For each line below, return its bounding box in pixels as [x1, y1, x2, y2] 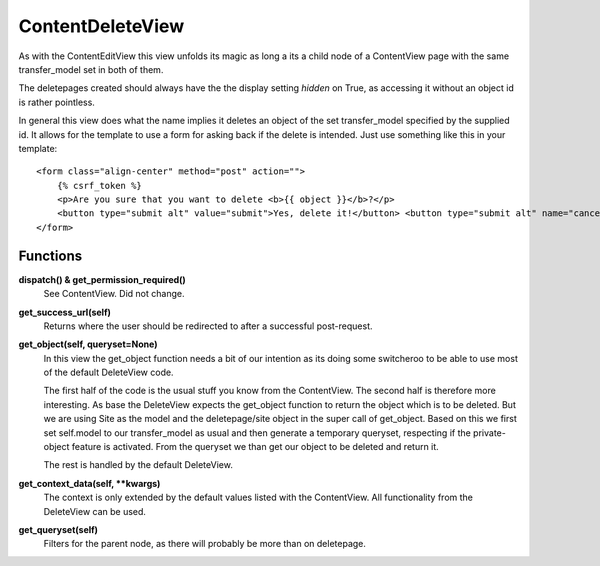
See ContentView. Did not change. [43, 288, 185, 300]
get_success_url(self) [18, 306, 112, 318]
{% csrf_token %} [56, 180, 142, 191]
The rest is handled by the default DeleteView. [43, 459, 234, 471]
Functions [18, 247, 83, 264]
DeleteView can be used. [43, 505, 147, 517]
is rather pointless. [18, 96, 95, 108]
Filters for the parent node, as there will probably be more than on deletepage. [43, 538, 367, 550]
